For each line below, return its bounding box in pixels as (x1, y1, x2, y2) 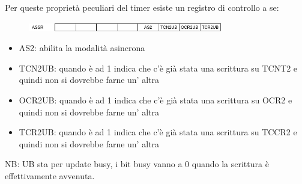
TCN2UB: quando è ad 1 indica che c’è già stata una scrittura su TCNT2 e (19, 61, 298, 74)
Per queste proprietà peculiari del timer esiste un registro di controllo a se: (5, 1, 279, 13)
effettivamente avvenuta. (5, 169, 95, 182)
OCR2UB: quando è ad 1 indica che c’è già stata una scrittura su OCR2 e (19, 93, 292, 106)
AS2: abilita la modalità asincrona (19, 41, 145, 54)
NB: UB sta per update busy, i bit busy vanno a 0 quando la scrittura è (5, 158, 269, 170)
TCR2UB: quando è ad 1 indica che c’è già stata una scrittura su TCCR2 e (19, 126, 297, 138)
